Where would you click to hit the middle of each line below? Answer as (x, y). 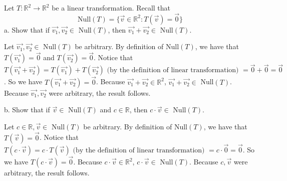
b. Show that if (27, 110)
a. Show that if (27, 29)
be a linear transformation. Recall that (111, 8)
